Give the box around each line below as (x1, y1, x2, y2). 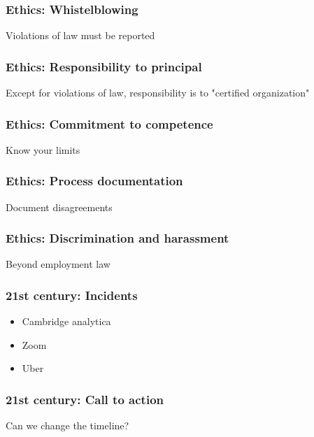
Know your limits (6, 142, 80, 157)
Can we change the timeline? (6, 418, 129, 433)
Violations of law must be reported (6, 28, 155, 43)
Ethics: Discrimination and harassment (6, 229, 229, 247)
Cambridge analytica (22, 314, 111, 329)
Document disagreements (6, 199, 113, 214)
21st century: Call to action (6, 390, 164, 408)
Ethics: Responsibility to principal (6, 57, 202, 75)
